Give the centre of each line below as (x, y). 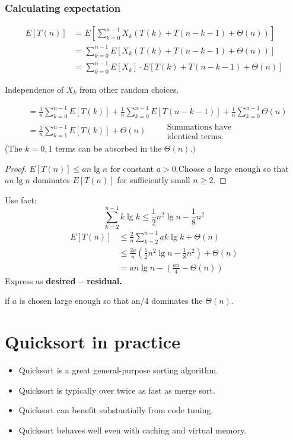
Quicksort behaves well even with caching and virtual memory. (133, 430)
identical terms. (195, 136)
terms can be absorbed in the (109, 148)
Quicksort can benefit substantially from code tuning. (116, 410)
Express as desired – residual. (63, 280)
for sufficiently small (154, 180)
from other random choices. (129, 89)
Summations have (199, 127)
